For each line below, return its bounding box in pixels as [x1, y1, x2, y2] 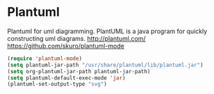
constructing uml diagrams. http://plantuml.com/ [7, 34, 146, 42]
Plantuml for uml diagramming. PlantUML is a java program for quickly [7, 27, 208, 35]
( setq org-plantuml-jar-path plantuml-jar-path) [7, 68, 151, 75]
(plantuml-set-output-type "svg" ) [7, 81, 108, 88]
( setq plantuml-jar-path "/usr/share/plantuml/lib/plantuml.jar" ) [7, 62, 204, 68]
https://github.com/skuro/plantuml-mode [7, 41, 125, 50]
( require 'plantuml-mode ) [7, 55, 82, 62]
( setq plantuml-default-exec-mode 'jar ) [7, 74, 126, 82]
